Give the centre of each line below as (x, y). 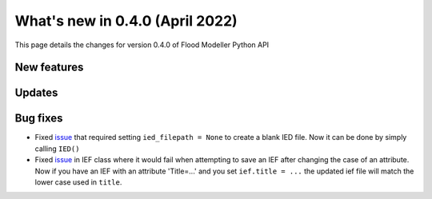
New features (49, 68)
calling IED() (57, 149)
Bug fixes (39, 119)
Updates (36, 93)
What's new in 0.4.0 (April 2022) (126, 21)
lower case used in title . (78, 182)
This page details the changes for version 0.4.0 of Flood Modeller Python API (142, 45)
